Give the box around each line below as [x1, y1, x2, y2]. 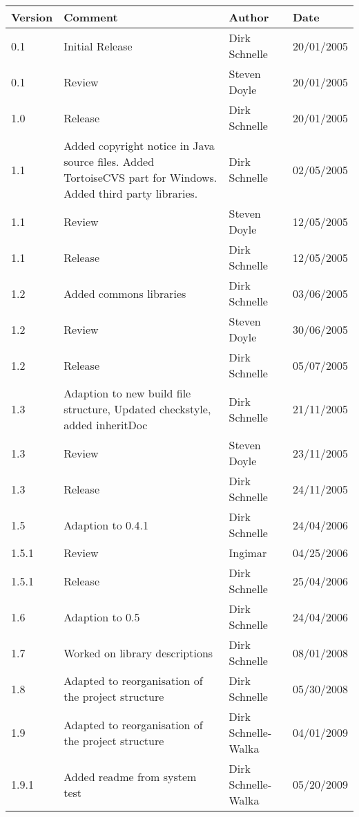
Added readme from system [64, 768, 197, 785]
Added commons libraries [64, 285, 186, 301]
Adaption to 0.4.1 [64, 516, 148, 533]
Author [229, 9, 269, 25]
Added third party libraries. [64, 185, 198, 201]
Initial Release [64, 37, 133, 54]
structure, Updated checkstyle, [64, 401, 211, 417]
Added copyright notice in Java [64, 138, 215, 153]
